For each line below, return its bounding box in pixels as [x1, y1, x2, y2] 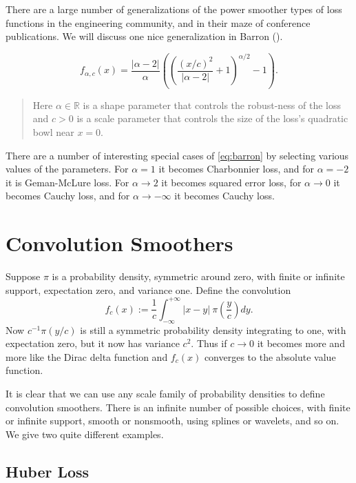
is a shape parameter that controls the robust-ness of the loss [83, 97, 342, 112]
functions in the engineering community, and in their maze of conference [6, 15, 311, 30]
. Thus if [191, 336, 227, 351]
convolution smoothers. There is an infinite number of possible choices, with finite [6, 400, 350, 414]
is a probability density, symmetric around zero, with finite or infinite [52, 269, 345, 284]
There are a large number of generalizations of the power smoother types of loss [6, 2, 342, 16]
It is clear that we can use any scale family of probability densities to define [6, 386, 325, 400]
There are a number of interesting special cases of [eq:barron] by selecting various [6, 148, 349, 162]
